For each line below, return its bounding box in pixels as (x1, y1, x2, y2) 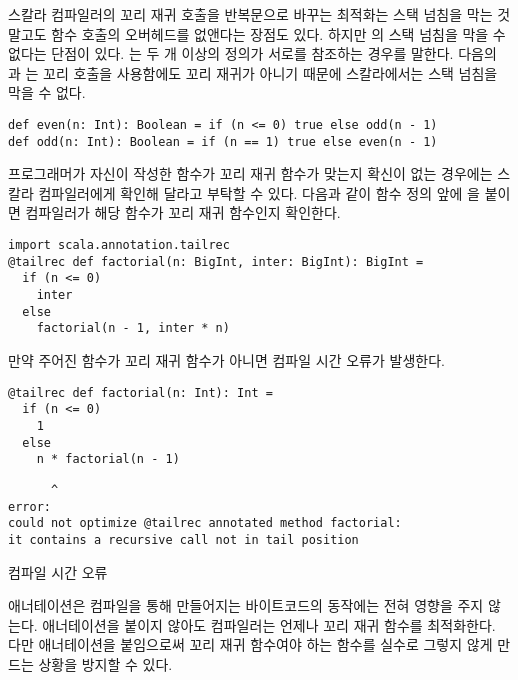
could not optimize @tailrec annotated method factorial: (8, 516, 402, 531)
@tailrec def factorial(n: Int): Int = (8, 385, 273, 400)
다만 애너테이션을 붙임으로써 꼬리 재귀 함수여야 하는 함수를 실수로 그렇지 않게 (8, 634, 493, 655)
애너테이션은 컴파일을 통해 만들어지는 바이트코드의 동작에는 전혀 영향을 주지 (8, 595, 484, 616)
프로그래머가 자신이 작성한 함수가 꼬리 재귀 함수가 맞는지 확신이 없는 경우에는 (8, 163, 493, 184)
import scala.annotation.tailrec (8, 238, 230, 253)
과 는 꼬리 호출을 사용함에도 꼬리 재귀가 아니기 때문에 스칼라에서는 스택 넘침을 (8, 62, 498, 83)
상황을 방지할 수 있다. (38, 653, 173, 674)
